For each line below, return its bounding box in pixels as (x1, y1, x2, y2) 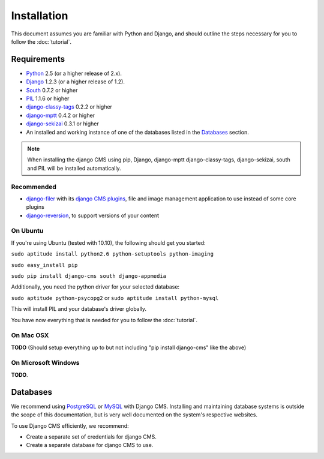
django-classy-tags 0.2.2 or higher (26, 103, 112, 110)
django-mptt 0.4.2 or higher (26, 112, 95, 119)
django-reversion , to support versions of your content (26, 212, 159, 219)
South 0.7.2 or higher (26, 86, 78, 94)
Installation (11, 9, 68, 22)
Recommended (11, 182, 57, 191)
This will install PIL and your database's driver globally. (11, 305, 147, 313)
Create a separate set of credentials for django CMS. (26, 433, 157, 440)
